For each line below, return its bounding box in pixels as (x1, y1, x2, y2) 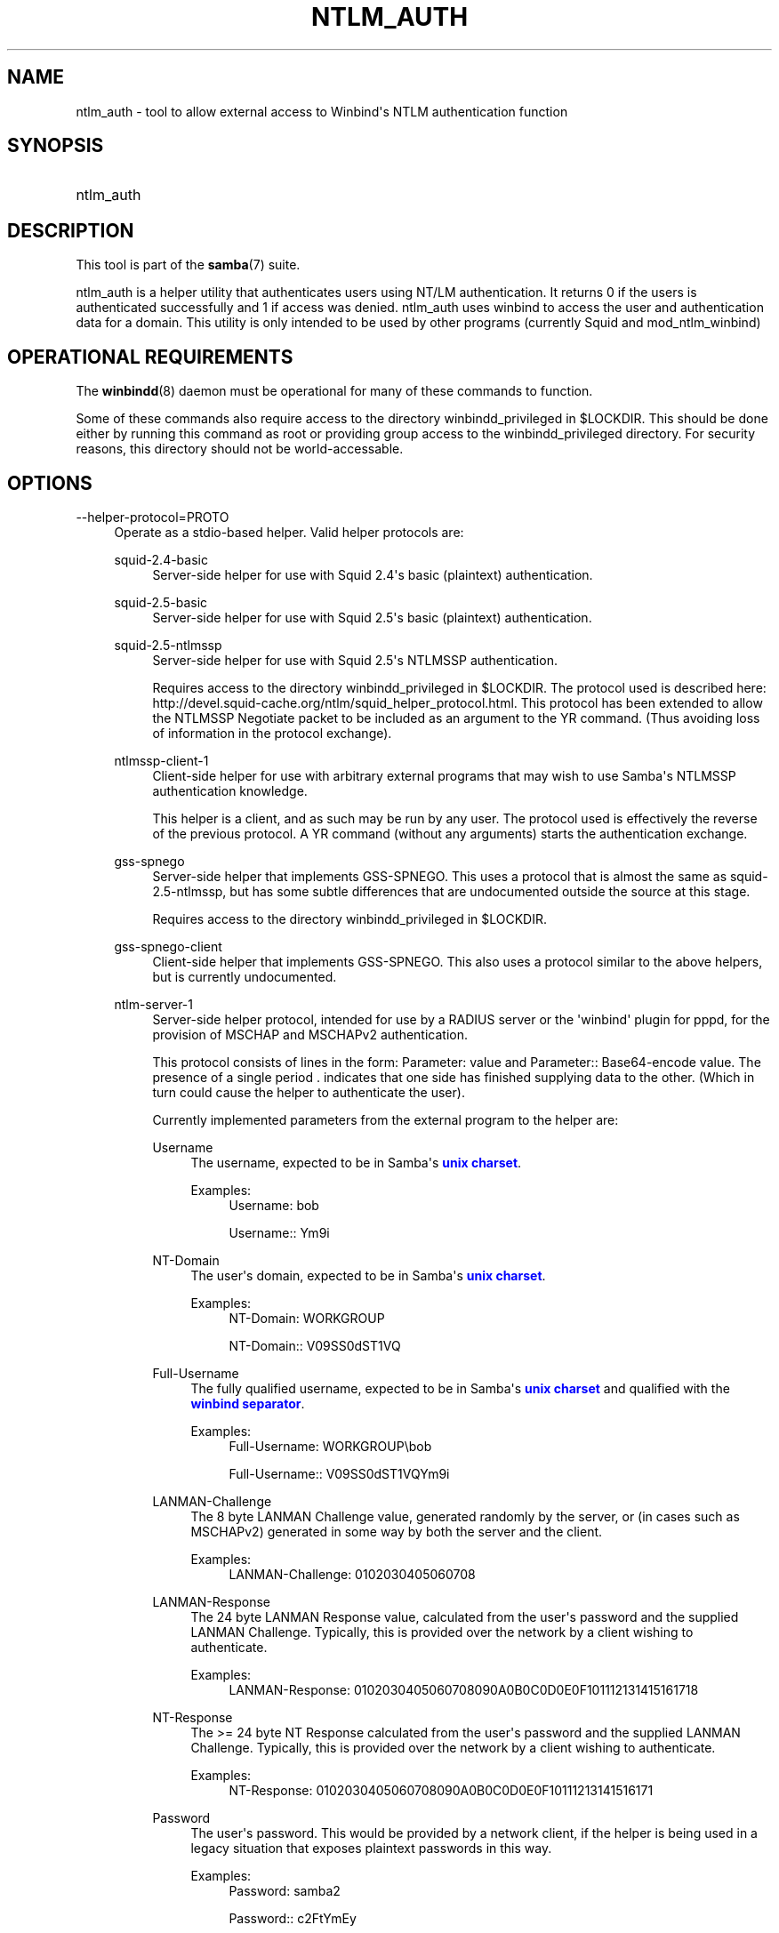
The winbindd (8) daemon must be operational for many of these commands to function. (76, 383, 593, 399)
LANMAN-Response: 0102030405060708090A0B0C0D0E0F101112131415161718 (229, 1681, 699, 1697)
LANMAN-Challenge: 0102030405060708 (229, 1566, 476, 1582)
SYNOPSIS (7, 134, 104, 157)
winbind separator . (190, 1395, 305, 1411)
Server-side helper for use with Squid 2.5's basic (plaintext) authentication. (152, 609, 592, 625)
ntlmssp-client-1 (114, 752, 209, 768)
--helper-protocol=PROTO (76, 509, 229, 525)
